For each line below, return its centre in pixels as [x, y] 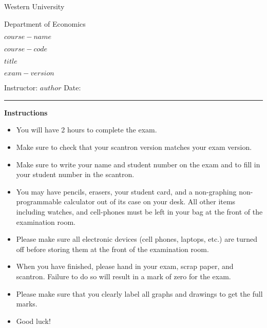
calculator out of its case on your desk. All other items [150, 201]
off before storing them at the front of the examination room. [112, 249]
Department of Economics [45, 23]
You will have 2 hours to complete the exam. [87, 130]
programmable [39, 201]
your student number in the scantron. [75, 174]
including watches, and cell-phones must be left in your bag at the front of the [139, 211]
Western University [34, 6]
